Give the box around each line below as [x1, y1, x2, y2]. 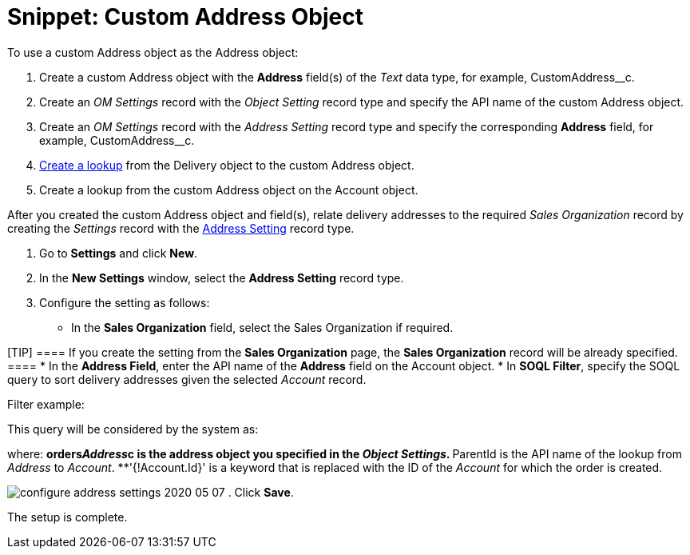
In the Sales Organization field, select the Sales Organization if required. [71, 320, 454, 334]
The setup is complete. [7, 509, 128, 524]
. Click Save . [228, 485, 294, 499]
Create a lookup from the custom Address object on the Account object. [39, 182, 418, 197]
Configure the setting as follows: [39, 295, 210, 309]
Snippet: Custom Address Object [7, 3, 363, 30]
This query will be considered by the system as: [7, 421, 259, 436]
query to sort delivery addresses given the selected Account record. [7, 372, 367, 386]
